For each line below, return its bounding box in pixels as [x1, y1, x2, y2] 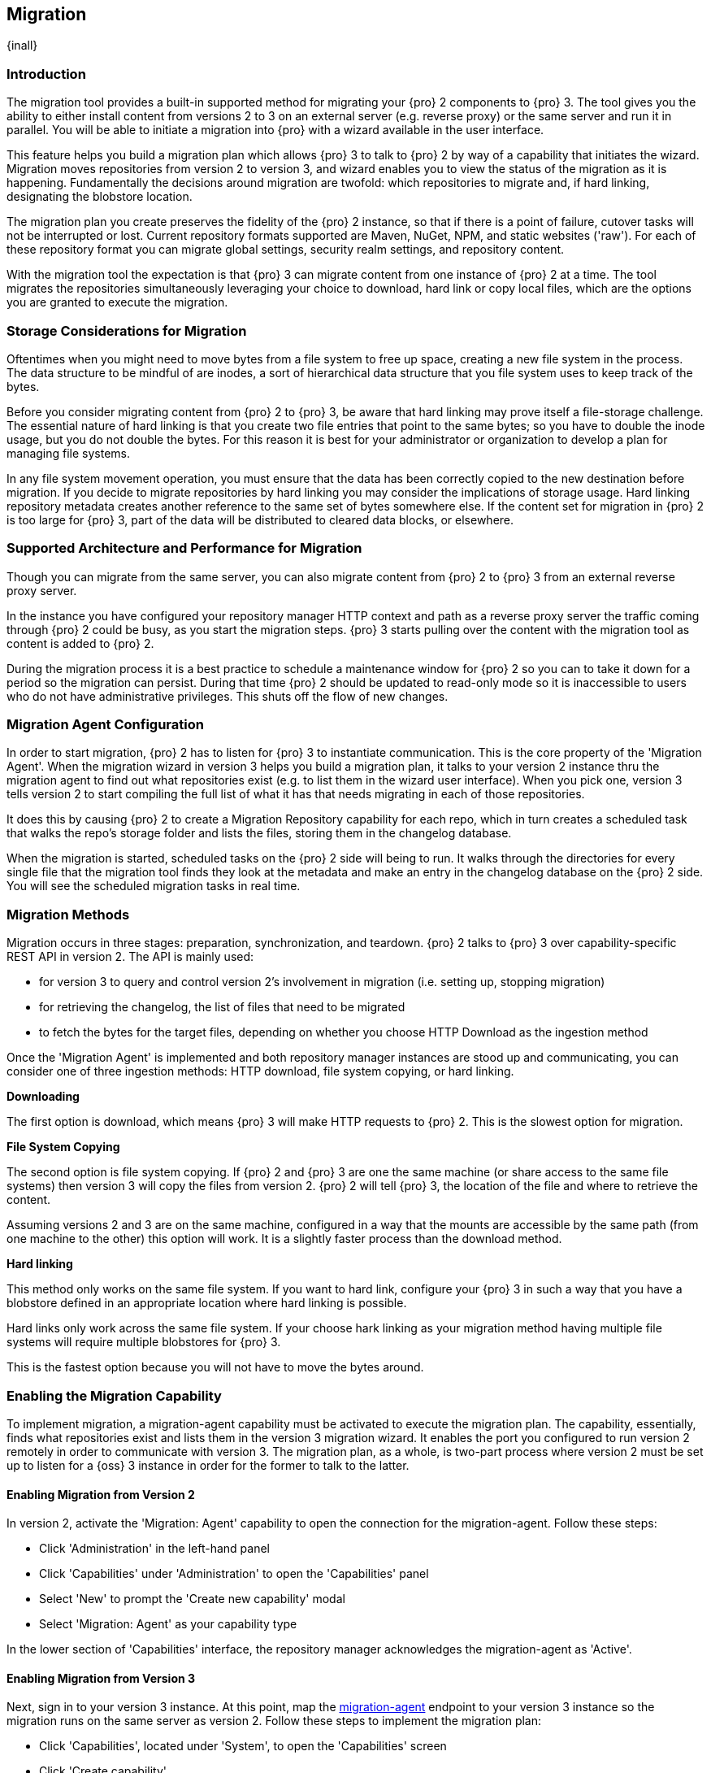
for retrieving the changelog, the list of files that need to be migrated [39, 1000, 405, 1015]
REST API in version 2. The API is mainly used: [7, 950, 254, 964]
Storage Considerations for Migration [7, 322, 247, 339]
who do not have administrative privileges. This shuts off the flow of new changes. [7, 689, 449, 703]
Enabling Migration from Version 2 [7, 1487, 195, 1501]
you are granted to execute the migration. [7, 295, 228, 310]
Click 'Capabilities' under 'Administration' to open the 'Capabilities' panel [39, 1567, 429, 1581]
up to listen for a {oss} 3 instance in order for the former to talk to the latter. [7, 1458, 410, 1472]
